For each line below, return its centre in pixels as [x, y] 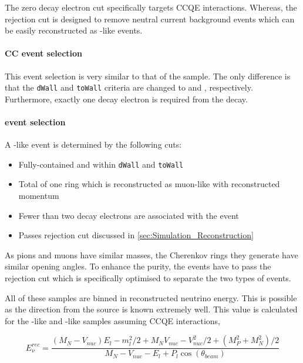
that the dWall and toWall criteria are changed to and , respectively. [129, 87]
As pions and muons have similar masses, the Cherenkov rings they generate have [151, 254]
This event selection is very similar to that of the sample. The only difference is [148, 76]
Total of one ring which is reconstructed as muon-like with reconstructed [149, 184]
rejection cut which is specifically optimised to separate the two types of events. [148, 278]
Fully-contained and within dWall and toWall [101, 164]
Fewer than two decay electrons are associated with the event [129, 215]
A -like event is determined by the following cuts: [93, 144]
